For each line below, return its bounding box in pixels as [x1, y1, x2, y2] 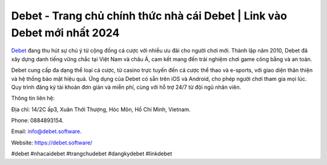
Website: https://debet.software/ [11, 139, 93, 146]
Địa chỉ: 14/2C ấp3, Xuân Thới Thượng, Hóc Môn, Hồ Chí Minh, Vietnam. [11, 106, 191, 113]
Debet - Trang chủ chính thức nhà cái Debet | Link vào [11, 9, 288, 22]
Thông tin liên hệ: [11, 94, 55, 102]
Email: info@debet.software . [11, 128, 82, 135]
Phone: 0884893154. [11, 117, 64, 124]
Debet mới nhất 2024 [11, 26, 120, 39]
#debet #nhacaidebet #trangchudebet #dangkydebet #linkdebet [11, 150, 173, 157]
